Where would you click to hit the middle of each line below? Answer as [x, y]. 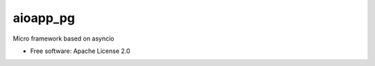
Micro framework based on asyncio [64, 38]
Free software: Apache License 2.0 [80, 51]
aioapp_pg [44, 18]
